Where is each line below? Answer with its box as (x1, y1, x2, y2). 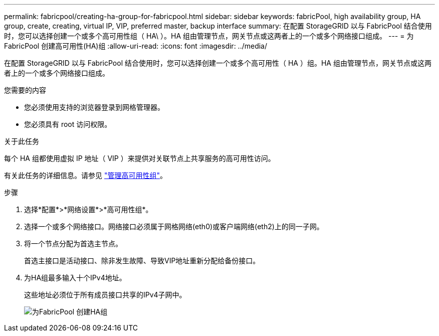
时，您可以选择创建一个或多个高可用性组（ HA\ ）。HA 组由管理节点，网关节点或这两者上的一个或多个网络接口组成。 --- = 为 (4, 32, 414, 40)
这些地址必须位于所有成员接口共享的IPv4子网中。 (24, 290, 186, 299)
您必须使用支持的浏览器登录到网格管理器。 (24, 103, 164, 111)
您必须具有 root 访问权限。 (24, 120, 112, 128)
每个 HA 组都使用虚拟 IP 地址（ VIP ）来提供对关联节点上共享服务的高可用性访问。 (4, 154, 275, 162)
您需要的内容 (4, 86, 46, 94)
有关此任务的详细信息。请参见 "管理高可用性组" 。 (4, 171, 167, 180)
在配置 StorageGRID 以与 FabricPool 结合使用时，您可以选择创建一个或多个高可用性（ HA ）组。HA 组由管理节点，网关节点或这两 (4, 59, 431, 67)
